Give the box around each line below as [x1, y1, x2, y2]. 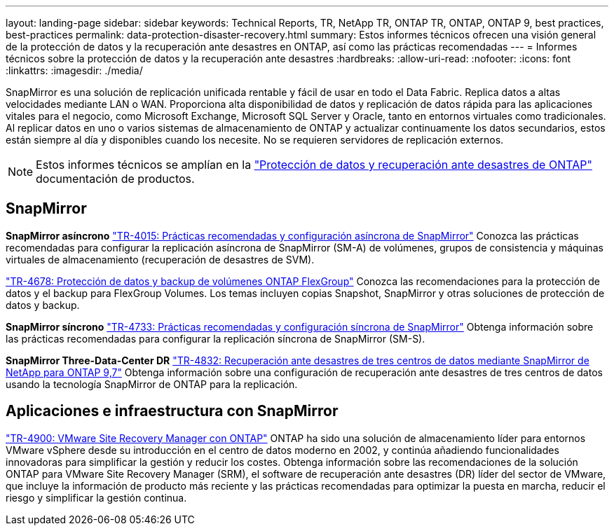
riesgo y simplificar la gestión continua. [6, 491, 187, 504]
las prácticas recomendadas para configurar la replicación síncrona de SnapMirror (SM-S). [6, 332, 425, 345]
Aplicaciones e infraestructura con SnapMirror [6, 402, 339, 420]
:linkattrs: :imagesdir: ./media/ [6, 64, 143, 76]
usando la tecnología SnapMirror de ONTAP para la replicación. [6, 378, 298, 390]
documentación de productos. [36, 172, 195, 186]
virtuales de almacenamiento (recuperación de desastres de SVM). [6, 253, 315, 265]
